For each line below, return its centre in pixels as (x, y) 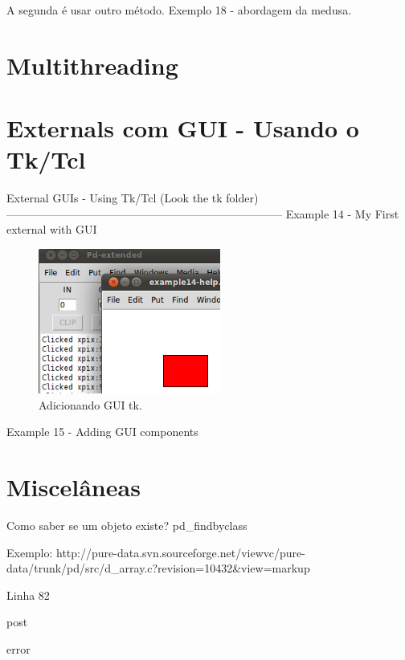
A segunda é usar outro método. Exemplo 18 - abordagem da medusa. (179, 10)
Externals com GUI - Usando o (183, 128)
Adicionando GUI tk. (90, 404)
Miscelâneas (74, 487)
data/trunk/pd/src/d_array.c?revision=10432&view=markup (158, 568)
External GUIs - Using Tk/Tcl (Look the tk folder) (133, 198)
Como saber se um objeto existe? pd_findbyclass (127, 525)
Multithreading (92, 65)
